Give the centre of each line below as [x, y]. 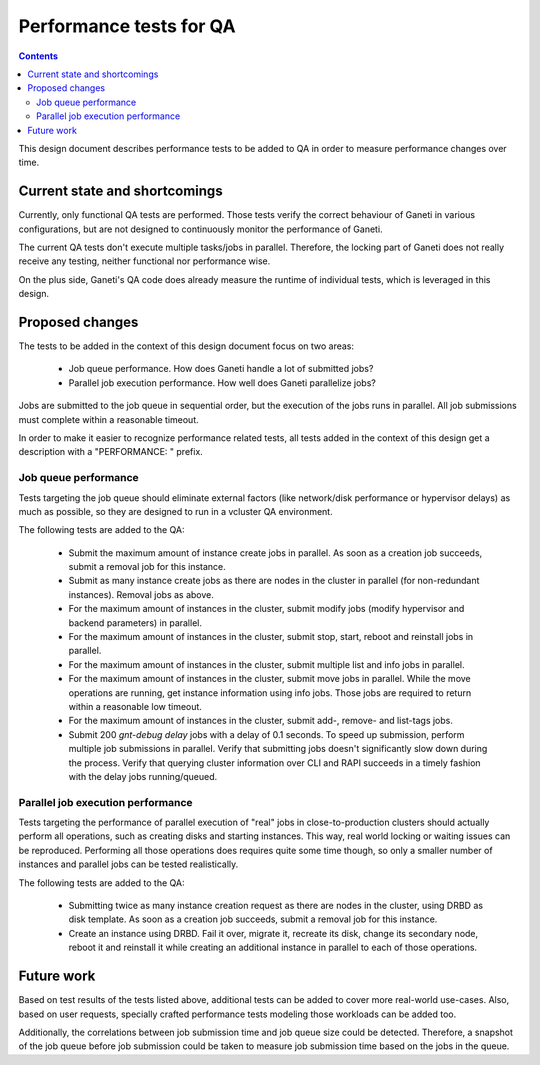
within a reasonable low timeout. [135, 706]
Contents [38, 56]
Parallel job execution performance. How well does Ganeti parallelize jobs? [222, 382]
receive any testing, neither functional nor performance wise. [144, 261]
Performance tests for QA [127, 26]
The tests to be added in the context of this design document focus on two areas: [186, 346]
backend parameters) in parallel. [135, 622]
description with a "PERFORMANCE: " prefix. [111, 452]
